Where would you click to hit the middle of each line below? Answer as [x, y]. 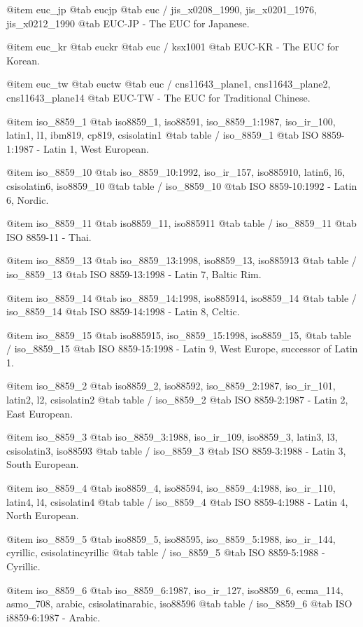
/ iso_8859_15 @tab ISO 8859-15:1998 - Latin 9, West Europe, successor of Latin [182, 349]
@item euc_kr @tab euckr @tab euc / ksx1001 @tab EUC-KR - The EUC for [173, 47]
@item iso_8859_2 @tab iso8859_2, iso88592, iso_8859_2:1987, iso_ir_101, [171, 386]
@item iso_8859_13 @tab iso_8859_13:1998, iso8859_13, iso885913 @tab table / [181, 260]
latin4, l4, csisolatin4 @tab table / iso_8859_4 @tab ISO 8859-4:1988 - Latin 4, [177, 501]
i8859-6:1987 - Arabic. [54, 617]
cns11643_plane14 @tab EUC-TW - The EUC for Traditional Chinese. [158, 97]
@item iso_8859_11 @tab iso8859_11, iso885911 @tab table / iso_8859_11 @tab [181, 223]
